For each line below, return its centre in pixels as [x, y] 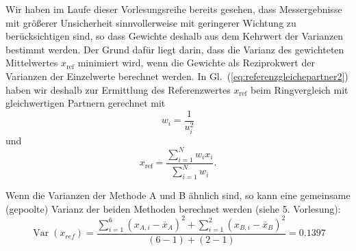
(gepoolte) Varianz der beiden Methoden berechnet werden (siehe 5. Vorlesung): [173, 208]
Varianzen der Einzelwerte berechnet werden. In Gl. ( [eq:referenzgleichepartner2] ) [177, 76]
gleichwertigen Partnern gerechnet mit [86, 103]
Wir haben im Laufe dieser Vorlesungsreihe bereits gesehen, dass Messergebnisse [174, 9]
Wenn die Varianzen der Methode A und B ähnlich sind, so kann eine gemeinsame [178, 195]
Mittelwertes [32, 63]
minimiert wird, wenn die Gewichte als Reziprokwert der [196, 63]
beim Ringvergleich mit [299, 89]
